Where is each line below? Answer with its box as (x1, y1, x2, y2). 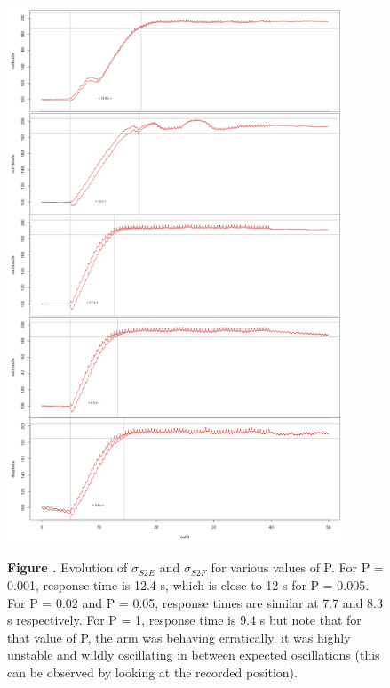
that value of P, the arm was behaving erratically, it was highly (7, 627, 351, 646)
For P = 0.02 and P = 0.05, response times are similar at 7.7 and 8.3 (7, 593, 383, 611)
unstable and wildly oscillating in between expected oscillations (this (7, 645, 380, 664)
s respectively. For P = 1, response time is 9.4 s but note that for (7, 611, 362, 629)
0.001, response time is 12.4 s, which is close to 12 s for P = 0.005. (7, 576, 370, 595)
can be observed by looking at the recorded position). (7, 663, 298, 682)
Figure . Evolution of (7, 558, 128, 577)
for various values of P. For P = (211, 558, 384, 577)
